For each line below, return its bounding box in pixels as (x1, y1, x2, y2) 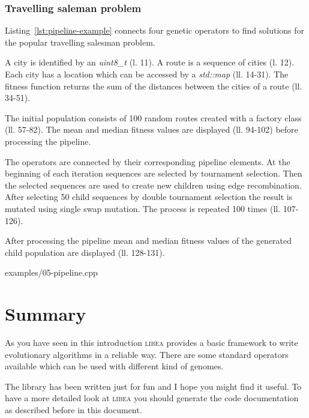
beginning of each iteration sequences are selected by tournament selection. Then (5, 167, 302, 180)
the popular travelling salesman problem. (5, 35, 155, 48)
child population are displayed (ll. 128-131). (5, 246, 165, 258)
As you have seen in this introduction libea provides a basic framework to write (5, 336, 298, 349)
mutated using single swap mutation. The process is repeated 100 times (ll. (5, 202, 281, 214)
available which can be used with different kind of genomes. (5, 360, 224, 372)
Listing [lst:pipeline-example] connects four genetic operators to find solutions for (5, 24, 305, 37)
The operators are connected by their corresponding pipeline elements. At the (5, 155, 290, 168)
